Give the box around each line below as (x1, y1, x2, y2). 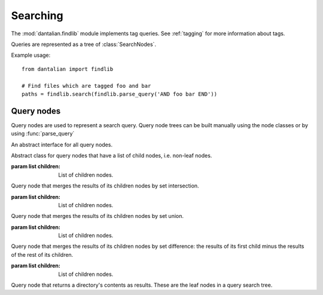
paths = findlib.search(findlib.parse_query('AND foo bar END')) (22, 90, 218, 97)
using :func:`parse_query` (11, 130, 75, 137)
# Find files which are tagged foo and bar (22, 82, 151, 89)
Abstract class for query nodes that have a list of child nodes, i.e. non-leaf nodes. (11, 152, 212, 159)
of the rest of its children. (11, 251, 74, 258)
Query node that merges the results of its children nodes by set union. (11, 213, 184, 220)
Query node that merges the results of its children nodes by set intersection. (11, 182, 200, 189)
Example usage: (11, 51, 51, 59)
